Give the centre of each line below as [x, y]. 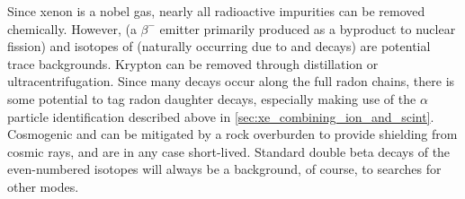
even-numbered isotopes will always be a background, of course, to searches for [224, 169]
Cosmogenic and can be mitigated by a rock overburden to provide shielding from [232, 134]
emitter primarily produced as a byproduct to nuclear [308, 28]
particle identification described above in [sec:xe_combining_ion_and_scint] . [221, 116]
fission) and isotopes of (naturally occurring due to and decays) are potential [219, 46]
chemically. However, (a [72, 28]
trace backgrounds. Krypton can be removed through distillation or [193, 63]
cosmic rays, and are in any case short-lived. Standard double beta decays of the [229, 151]
